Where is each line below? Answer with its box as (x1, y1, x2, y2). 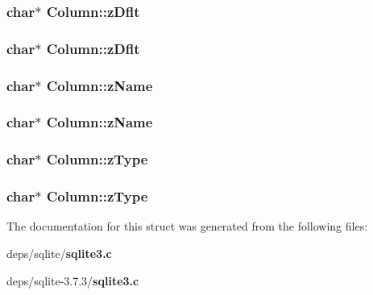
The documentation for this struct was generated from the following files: (6, 218, 368, 235)
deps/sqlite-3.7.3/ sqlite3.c (6, 272, 139, 289)
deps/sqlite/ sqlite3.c (6, 245, 112, 262)
